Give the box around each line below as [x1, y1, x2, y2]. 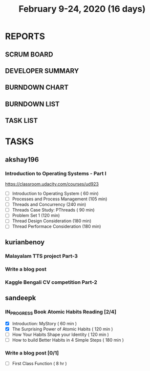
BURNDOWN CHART [5, 83, 69, 92]
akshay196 [5, 155, 39, 164]
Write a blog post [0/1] [5, 350, 59, 356]
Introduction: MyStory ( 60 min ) [12, 320, 77, 326]
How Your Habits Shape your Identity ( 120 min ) [12, 332, 109, 337]
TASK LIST [5, 117, 38, 125]
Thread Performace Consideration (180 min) [12, 223, 101, 230]
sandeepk [5, 294, 36, 302]
